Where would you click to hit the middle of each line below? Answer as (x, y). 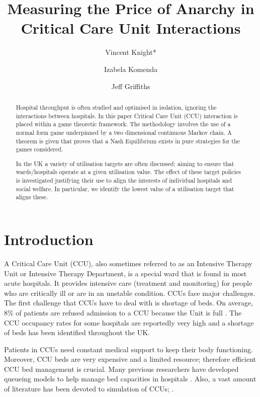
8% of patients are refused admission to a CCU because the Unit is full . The (123, 312)
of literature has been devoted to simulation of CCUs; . (89, 389)
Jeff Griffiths (131, 86)
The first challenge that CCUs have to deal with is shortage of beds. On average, (129, 303)
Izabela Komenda (131, 69)
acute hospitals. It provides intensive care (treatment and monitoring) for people (128, 283)
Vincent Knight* (131, 52)
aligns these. (32, 197)
